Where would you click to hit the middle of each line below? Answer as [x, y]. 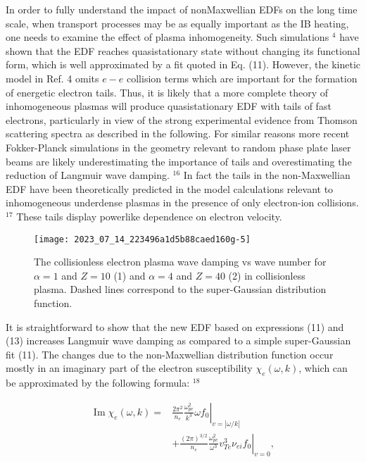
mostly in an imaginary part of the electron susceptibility [129, 368]
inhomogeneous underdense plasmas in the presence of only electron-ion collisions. [182, 202]
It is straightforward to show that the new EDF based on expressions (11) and [175, 326]
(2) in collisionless [267, 275]
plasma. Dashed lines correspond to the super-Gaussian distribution [180, 289]
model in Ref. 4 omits [52, 78]
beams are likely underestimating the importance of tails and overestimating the [179, 161]
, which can [323, 368]
